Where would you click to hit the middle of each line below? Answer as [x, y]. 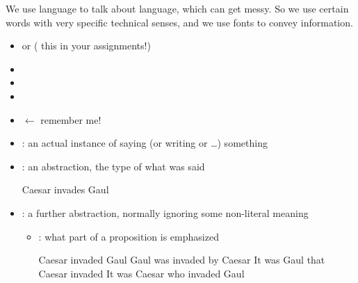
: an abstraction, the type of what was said [113, 166]
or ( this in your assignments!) [86, 46]
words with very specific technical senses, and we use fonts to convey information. [179, 22]
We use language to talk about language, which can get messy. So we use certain [177, 8]
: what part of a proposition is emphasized [129, 236]
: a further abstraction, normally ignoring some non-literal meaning [165, 212]
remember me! [71, 119]
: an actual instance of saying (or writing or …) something [145, 143]
